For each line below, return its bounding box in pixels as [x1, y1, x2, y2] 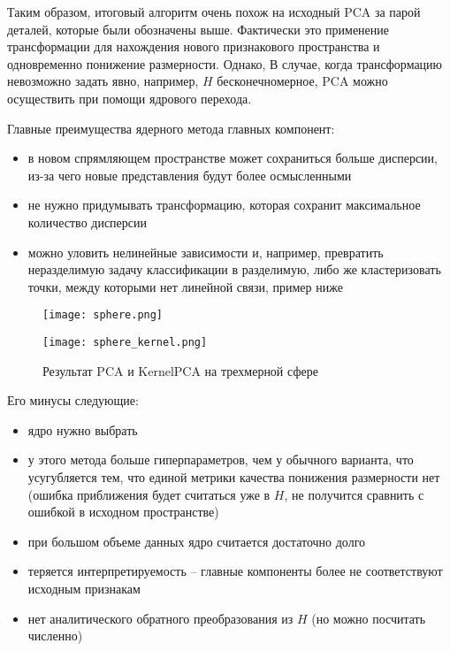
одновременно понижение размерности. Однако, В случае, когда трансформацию [7, 54, 443, 73]
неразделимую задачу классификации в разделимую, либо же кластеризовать [27, 260, 441, 279]
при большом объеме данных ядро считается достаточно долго [27, 532, 366, 550]
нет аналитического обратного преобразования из [27, 609, 294, 627]
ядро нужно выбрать [27, 420, 138, 439]
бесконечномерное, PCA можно [217, 72, 388, 90]
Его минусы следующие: [7, 391, 139, 410]
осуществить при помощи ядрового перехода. [7, 88, 252, 107]
